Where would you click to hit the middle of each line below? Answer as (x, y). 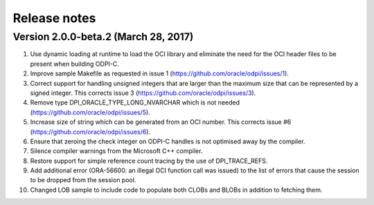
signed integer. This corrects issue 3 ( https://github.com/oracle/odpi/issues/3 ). (143, 93)
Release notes (54, 18)
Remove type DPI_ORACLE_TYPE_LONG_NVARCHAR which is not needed (135, 102)
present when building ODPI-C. (74, 64)
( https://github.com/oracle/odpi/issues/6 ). (90, 132)
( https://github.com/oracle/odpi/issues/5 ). (90, 112)
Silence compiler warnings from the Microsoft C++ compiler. (116, 151)
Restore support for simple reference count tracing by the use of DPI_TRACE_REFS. (149, 161)
